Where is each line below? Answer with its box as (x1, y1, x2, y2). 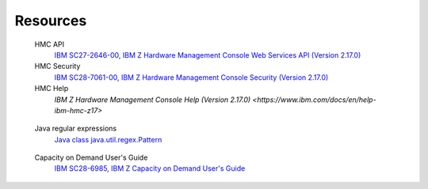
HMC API (34, 40, 65, 49)
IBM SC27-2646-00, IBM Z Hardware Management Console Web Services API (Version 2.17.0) (54, 50, 361, 59)
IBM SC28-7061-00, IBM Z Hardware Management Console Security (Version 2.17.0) (54, 72, 329, 82)
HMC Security (34, 62, 81, 71)
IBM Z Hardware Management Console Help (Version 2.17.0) (54, 95, 251, 104)
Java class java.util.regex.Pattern (54, 134, 162, 144)
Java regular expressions (34, 123, 117, 134)
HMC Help (34, 84, 69, 93)
